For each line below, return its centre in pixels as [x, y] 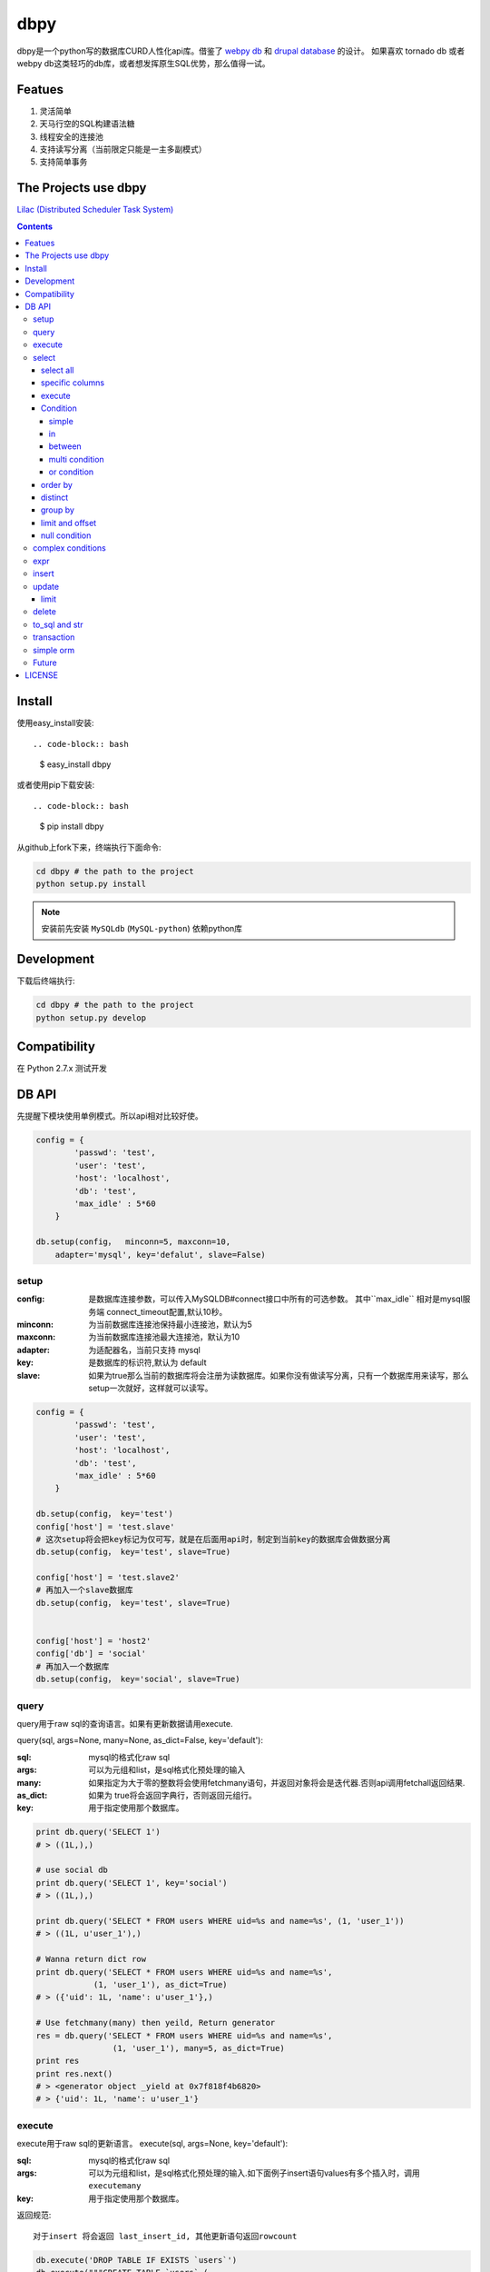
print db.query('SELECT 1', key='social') [132, 1883]
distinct [55, 497]
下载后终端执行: [46, 981]
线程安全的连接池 [71, 136]
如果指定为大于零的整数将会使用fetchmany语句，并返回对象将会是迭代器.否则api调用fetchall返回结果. [277, 1782]
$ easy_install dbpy [75, 764]
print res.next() [74, 2073]
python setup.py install [91, 884]
